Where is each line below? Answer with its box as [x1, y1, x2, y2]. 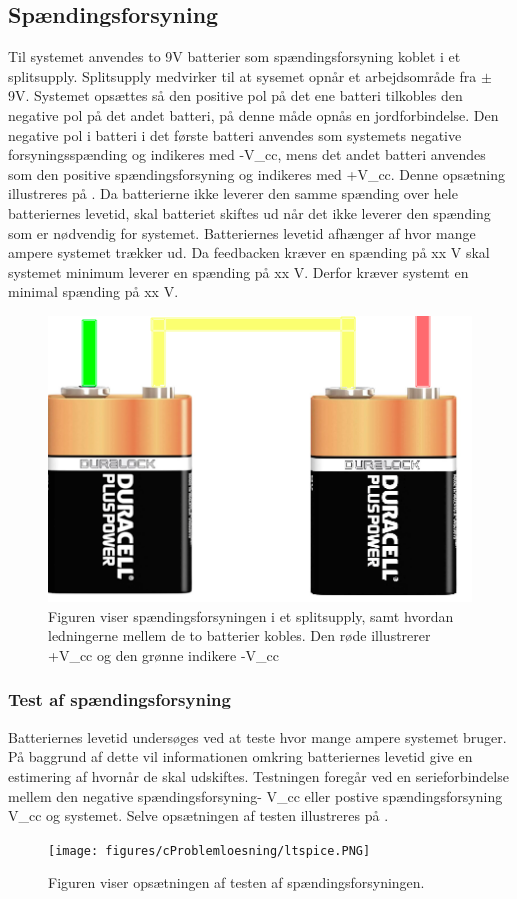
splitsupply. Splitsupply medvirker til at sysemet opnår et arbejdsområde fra [8, 65, 477, 86]
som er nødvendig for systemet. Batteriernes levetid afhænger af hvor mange [8, 222, 476, 243]
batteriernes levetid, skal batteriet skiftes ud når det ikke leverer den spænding [8, 202, 491, 223]
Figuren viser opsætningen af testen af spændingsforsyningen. [48, 872, 425, 893]
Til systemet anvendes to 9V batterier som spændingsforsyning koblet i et [8, 46, 461, 67]
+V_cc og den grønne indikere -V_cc [48, 644, 280, 665]
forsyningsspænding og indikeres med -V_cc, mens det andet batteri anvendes [8, 144, 486, 165]
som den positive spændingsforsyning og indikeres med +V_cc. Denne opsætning [8, 163, 506, 184]
